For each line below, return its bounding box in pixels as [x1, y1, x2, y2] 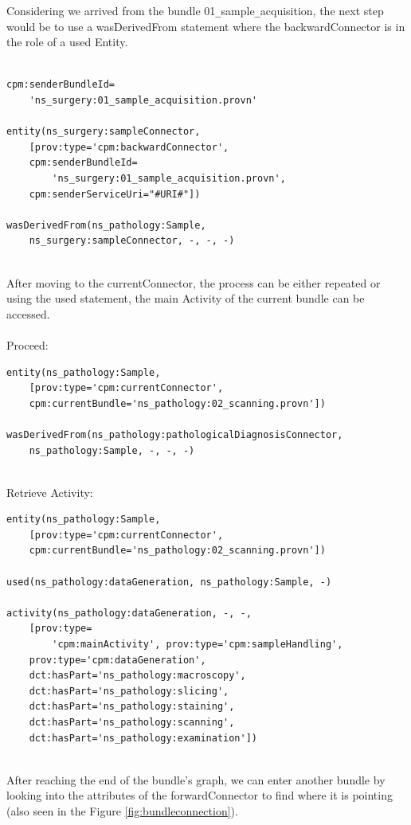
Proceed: [6, 336, 49, 353]
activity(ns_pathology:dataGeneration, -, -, [6, 607, 252, 619]
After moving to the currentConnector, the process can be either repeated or [6, 274, 381, 291]
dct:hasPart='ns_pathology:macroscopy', [29, 670, 246, 682]
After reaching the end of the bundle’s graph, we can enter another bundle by [6, 771, 386, 788]
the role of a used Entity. [6, 33, 128, 50]
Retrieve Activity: [6, 483, 93, 500]
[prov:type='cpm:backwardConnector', [29, 141, 229, 153]
